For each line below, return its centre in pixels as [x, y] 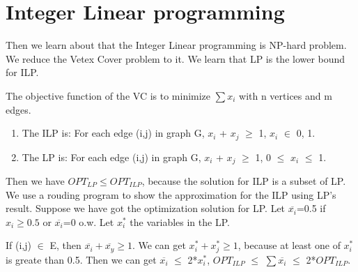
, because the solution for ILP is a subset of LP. [244, 181]
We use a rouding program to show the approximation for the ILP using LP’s [171, 194]
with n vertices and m [286, 95]
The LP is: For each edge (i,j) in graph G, [111, 157]
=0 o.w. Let [88, 221]
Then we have [35, 181]
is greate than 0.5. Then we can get [81, 259]
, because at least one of [289, 245]
